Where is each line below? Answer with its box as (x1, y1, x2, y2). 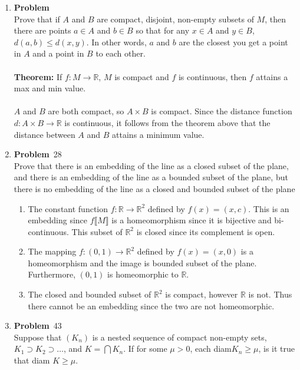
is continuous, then (178, 70, 247, 82)
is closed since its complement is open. (136, 225, 275, 237)
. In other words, (86, 35, 147, 48)
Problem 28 (14, 148, 62, 160)
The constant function (28, 202, 108, 214)
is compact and (114, 70, 169, 82)
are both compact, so (48, 105, 124, 117)
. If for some (123, 342, 167, 355)
